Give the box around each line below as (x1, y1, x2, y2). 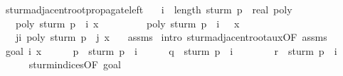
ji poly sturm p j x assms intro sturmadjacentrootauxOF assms (15, 30, 327, 44)
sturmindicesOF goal (28, 57, 121, 72)
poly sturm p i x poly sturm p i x (15, 15, 240, 30)
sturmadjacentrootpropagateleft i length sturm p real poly (5, 2, 292, 16)
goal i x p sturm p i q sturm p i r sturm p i (5, 43, 337, 58)
